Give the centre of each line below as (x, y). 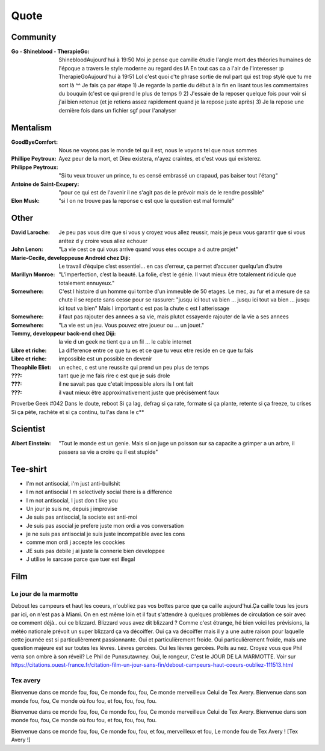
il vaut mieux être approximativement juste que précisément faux (139, 392)
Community (34, 37)
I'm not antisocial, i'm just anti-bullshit (73, 483)
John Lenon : (27, 249)
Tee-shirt (29, 469)
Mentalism (32, 127)
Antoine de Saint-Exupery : (45, 184)
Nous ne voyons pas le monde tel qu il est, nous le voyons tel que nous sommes (158, 150)
